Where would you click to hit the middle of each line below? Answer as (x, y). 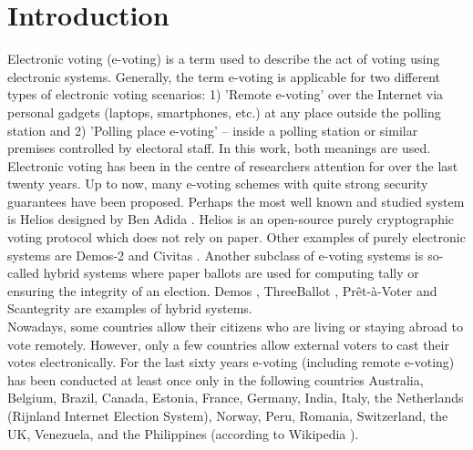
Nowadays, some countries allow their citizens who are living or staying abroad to (235, 327)
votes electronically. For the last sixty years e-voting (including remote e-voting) (231, 362)
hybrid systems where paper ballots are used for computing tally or (231, 273)
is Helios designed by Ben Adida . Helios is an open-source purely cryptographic (231, 219)
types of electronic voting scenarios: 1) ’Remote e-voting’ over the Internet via (226, 94)
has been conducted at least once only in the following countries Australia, (216, 379)
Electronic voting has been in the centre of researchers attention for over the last (233, 165)
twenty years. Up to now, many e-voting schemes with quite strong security (218, 184)
